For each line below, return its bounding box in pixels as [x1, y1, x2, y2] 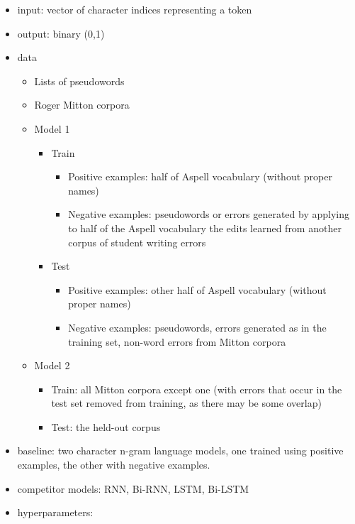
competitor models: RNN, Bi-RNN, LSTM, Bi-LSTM [17, 481, 249, 496]
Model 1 [34, 121, 70, 136]
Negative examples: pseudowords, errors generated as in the [68, 320, 327, 334]
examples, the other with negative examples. [17, 457, 210, 472]
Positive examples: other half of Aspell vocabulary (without [68, 282, 327, 297]
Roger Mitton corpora [34, 97, 130, 112]
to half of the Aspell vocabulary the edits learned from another [68, 220, 342, 235]
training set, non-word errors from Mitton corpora [68, 334, 286, 349]
